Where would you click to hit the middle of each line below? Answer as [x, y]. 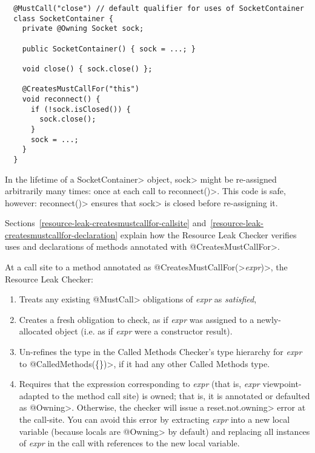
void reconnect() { [61, 99]
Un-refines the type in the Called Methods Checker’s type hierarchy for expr [161, 352]
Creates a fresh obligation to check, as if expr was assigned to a [137, 319]
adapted [34, 395]
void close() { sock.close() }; [87, 69]
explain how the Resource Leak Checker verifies [208, 234]
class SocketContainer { [63, 18]
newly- [269, 319]
